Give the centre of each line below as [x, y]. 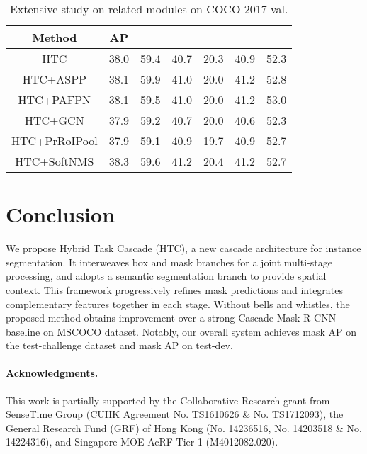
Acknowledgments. [52, 373]
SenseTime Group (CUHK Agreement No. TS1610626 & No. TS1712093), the [175, 414]
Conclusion [61, 214]
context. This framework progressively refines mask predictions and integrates [175, 289]
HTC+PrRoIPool [55, 141]
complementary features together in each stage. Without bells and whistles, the [178, 303]
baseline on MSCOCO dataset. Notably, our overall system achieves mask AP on [181, 331]
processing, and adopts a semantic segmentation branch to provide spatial [166, 276]
